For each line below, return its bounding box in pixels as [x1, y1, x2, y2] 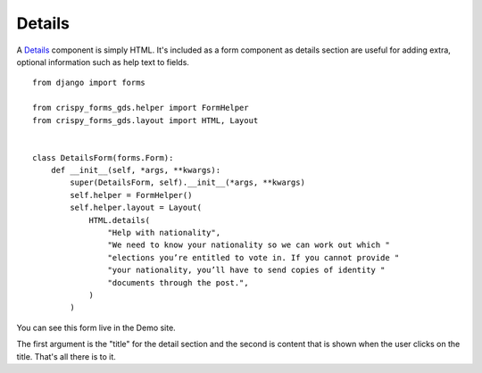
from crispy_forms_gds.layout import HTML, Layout [32, 115, 259, 125]
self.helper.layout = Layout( [70, 203, 203, 213]
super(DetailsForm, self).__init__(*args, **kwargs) [70, 178, 305, 187]
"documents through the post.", [107, 278, 249, 287]
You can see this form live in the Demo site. [16, 322, 176, 333]
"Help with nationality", [107, 228, 221, 238]
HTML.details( [88, 215, 151, 225]
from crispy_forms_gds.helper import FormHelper [32, 103, 249, 113]
